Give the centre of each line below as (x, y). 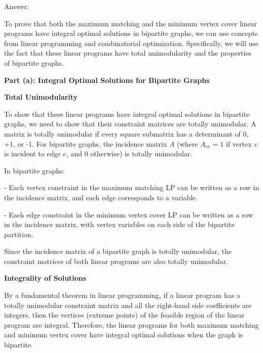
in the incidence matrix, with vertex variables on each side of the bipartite (119, 224)
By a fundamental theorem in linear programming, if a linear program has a (122, 295)
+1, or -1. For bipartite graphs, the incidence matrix (86, 143)
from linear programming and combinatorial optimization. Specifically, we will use (131, 43)
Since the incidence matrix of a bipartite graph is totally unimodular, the (118, 251)
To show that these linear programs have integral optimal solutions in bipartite (127, 114)
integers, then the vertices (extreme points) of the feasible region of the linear (124, 315)
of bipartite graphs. (34, 62)
